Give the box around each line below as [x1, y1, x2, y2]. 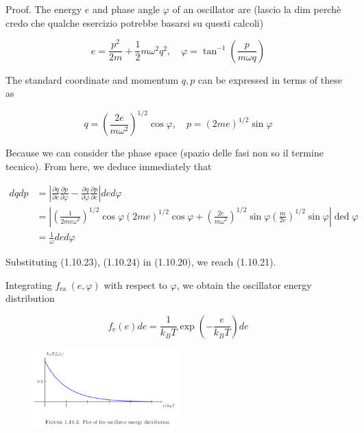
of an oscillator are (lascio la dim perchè [172, 2, 341, 16]
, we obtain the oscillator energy [176, 277, 312, 292]
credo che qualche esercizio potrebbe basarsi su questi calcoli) [5, 15, 264, 30]
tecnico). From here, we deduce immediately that [5, 159, 212, 174]
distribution [5, 291, 55, 305]
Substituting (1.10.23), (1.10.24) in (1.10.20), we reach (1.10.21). [5, 255, 276, 269]
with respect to [104, 277, 167, 292]
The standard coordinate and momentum [5, 72, 179, 86]
